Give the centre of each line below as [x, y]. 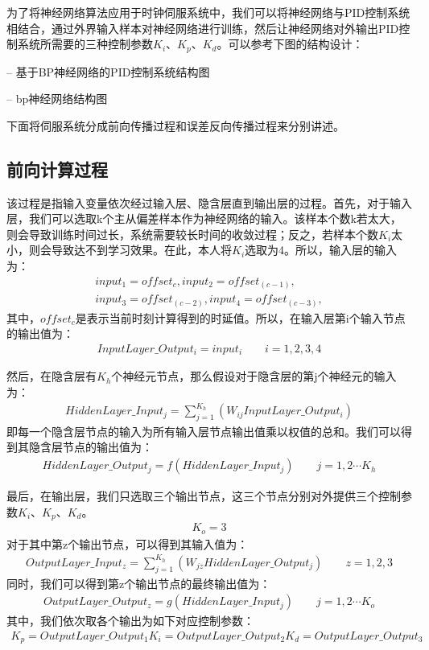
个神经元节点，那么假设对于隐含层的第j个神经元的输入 [254, 376]
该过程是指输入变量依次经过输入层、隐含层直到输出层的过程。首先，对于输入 [209, 202]
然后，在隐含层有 [52, 376]
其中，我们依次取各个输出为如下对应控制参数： [130, 621]
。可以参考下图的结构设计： [290, 44]
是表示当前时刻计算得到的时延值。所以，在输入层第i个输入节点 [240, 317]
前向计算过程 [57, 169]
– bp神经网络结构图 [57, 99]
